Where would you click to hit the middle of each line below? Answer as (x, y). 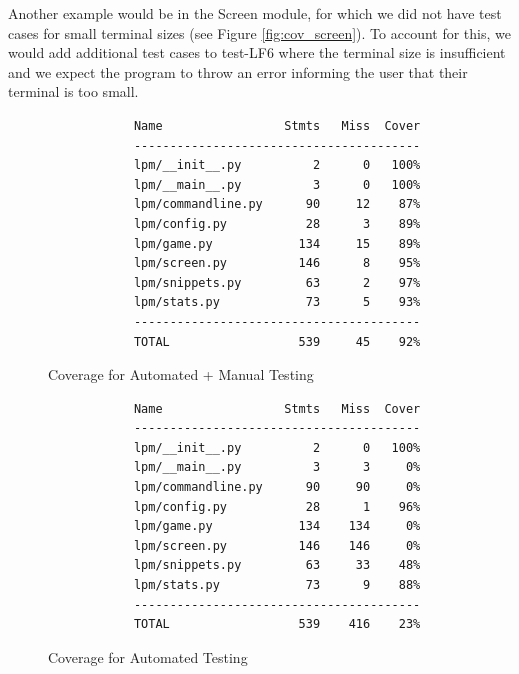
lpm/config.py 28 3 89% (277, 223)
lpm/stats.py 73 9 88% (277, 585)
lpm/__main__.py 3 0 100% (277, 184)
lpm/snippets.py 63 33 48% (277, 565)
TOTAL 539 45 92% (277, 341)
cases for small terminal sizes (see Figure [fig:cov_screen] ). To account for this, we (259, 32)
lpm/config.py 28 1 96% (277, 506)
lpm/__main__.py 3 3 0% (277, 467)
